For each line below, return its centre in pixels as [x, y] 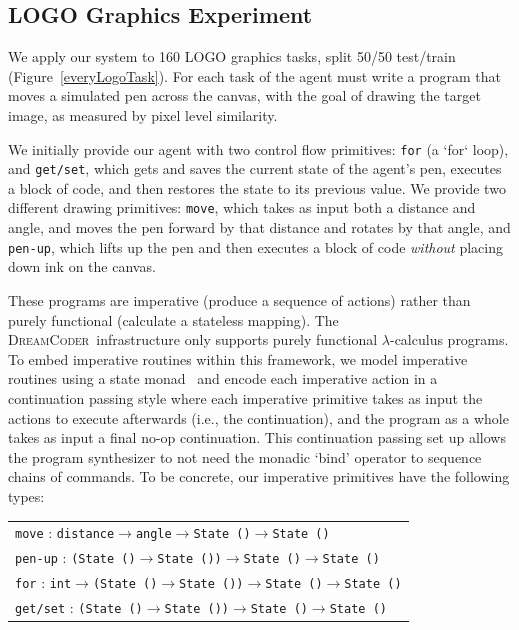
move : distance [65, 532]
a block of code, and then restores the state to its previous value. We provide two [257, 187]
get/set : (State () [79, 606]
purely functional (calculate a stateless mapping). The [173, 319]
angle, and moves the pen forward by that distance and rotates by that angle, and [259, 227]
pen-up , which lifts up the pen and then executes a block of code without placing [255, 246]
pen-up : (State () [75, 557]
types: [26, 495]
